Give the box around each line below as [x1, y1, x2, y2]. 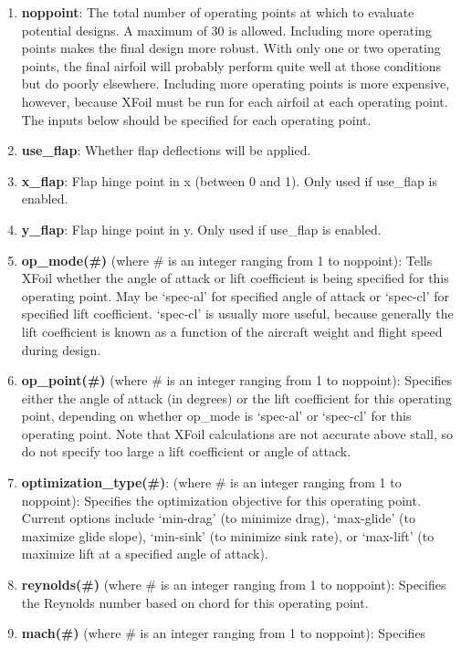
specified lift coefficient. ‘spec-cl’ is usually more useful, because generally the [21, 304, 454, 323]
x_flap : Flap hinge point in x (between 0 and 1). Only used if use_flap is [21, 171, 437, 190]
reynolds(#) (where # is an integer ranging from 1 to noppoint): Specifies [21, 575, 446, 594]
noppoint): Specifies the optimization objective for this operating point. [21, 490, 421, 509]
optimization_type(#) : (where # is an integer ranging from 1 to [21, 473, 402, 492]
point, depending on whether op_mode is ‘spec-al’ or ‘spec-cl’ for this [21, 406, 412, 425]
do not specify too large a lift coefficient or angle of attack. [21, 442, 351, 461]
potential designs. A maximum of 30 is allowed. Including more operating [21, 20, 432, 39]
